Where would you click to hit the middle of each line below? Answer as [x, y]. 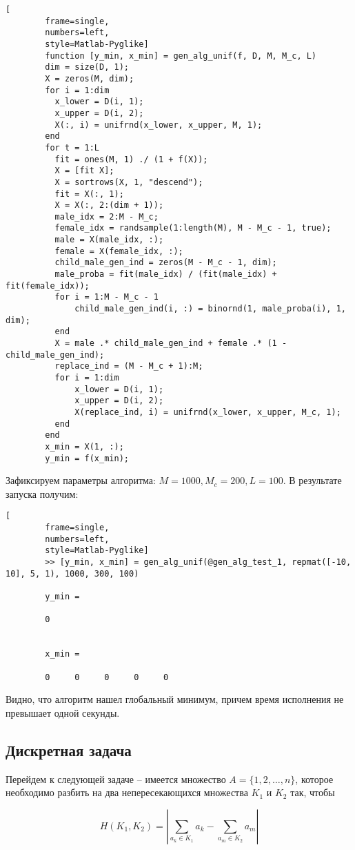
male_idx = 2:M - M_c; [106, 216]
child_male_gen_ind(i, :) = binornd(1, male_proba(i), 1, [210, 309]
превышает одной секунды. [63, 712]
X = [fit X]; [84, 171]
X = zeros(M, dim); [90, 78]
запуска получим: [42, 493]
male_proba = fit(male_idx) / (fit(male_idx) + [166, 274]
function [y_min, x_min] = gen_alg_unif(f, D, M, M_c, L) [181, 56]
